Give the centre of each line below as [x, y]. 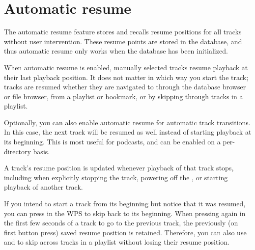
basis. [42, 151]
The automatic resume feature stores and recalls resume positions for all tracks [123, 32]
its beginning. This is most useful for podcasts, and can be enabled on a [112, 142]
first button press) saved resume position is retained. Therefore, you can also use [125, 232]
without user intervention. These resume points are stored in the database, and [123, 41]
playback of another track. [43, 187]
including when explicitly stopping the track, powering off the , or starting [116, 177]
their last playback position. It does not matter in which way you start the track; [126, 77]
